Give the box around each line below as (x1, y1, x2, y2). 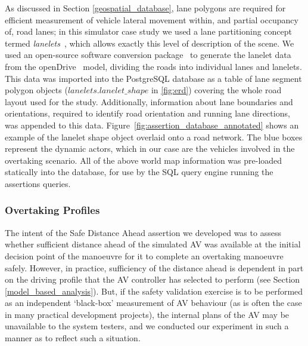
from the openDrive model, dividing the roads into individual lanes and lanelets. (5, 60, 302, 72)
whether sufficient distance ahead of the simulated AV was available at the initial (5, 238, 301, 250)
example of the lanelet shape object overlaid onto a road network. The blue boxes (5, 130, 303, 143)
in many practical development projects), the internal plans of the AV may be (5, 308, 290, 320)
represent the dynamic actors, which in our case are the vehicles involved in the (5, 142, 295, 155)
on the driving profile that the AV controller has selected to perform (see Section (5, 273, 300, 286)
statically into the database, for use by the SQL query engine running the (5, 166, 273, 178)
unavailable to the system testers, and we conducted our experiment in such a (5, 320, 289, 332)
